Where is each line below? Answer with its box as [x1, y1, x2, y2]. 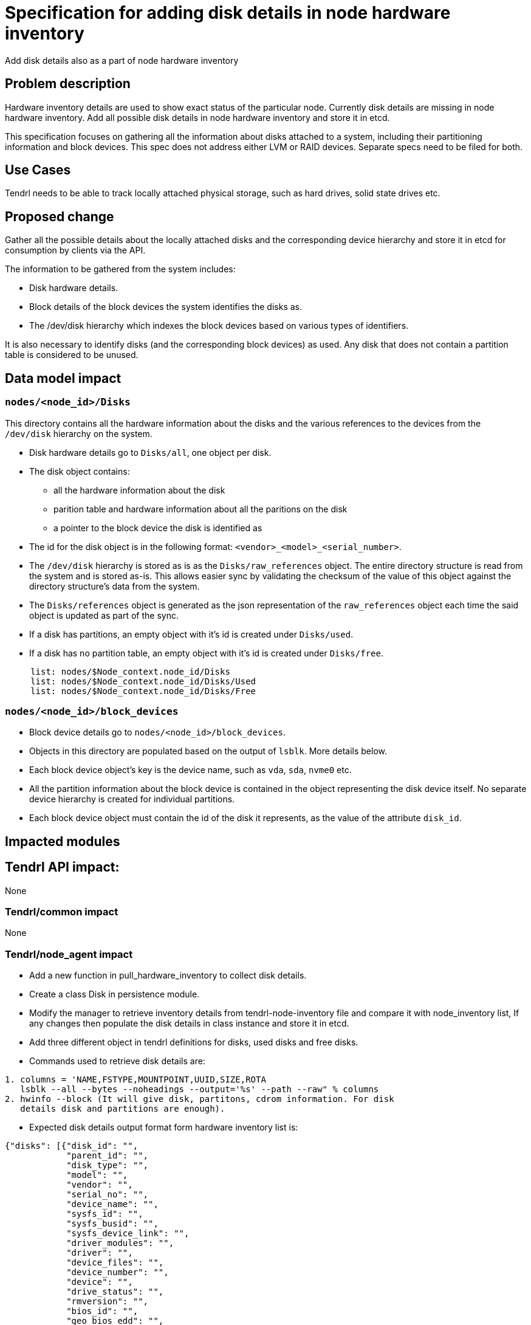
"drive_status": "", [66, 1287, 164, 1297]
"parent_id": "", [66, 1151, 149, 1161]
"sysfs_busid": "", [66, 1219, 159, 1229]
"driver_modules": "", [66, 1238, 174, 1248]
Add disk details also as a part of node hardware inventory [5, 55, 239, 66]
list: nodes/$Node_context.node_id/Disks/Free [30, 686, 256, 696]
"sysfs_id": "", [66, 1209, 143, 1219]
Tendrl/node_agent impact [5, 948, 133, 960]
